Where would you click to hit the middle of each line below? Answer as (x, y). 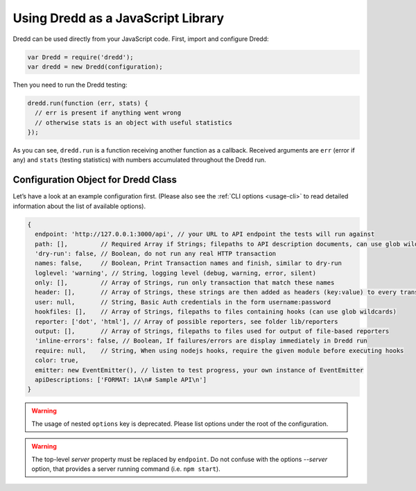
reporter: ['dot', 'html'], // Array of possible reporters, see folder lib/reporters (187, 321)
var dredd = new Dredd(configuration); (95, 67)
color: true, (57, 360)
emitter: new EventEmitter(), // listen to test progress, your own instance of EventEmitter (199, 370)
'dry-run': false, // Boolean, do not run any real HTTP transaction (156, 253)
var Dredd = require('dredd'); (81, 57)
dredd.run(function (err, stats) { (88, 103)
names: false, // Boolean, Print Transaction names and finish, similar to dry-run (189, 263)
